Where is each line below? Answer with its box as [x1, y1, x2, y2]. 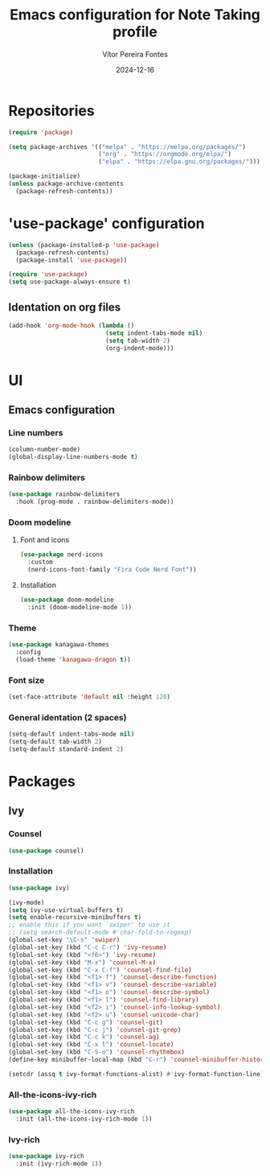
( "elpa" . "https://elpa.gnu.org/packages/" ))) [97, 158, 261, 166]
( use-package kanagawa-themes [8, 641, 110, 649]
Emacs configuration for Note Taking [9, 6, 261, 24]
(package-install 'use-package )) [15, 256, 128, 264]
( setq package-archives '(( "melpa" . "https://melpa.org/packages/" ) [8, 142, 247, 151]
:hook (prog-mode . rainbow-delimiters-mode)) [15, 497, 174, 506]
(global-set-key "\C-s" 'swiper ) [8, 936, 121, 944]
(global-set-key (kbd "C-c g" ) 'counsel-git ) [8, 1018, 163, 1026]
